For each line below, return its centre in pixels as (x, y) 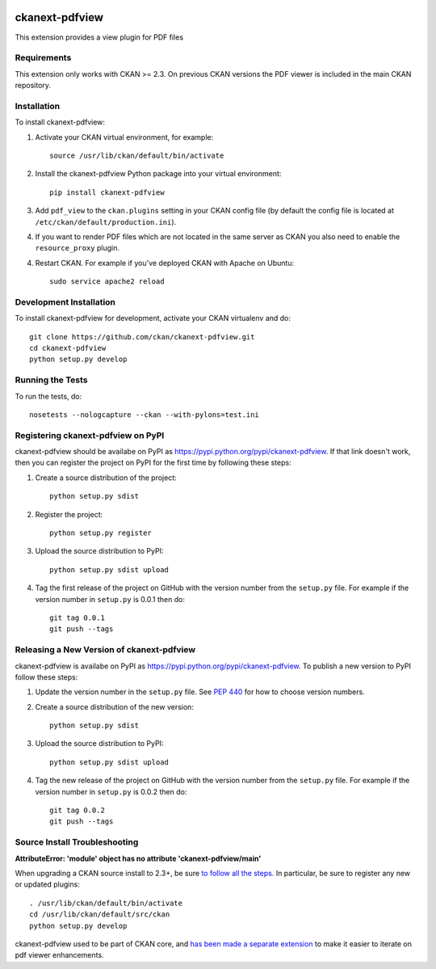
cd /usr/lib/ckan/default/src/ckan (100, 914)
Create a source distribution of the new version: (114, 706)
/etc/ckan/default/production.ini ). (106, 221)
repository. (33, 86)
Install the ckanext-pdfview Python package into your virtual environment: (158, 174)
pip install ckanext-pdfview (107, 192)
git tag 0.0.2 (77, 811)
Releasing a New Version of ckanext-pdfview (105, 650)
